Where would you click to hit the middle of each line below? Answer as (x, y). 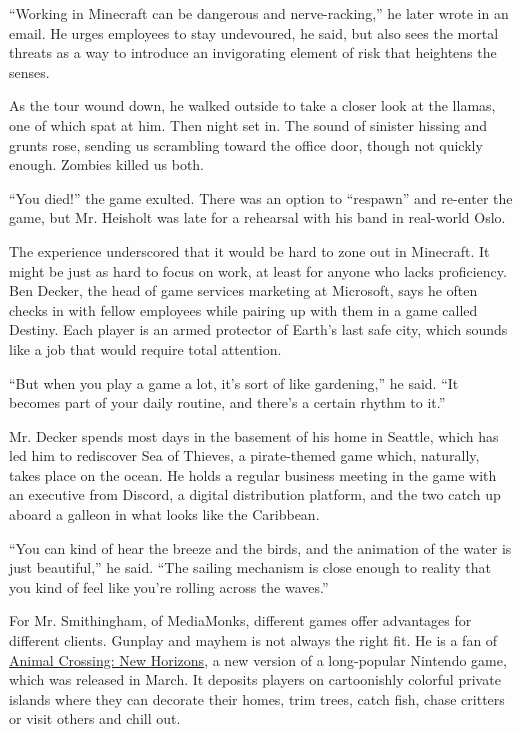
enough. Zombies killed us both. (107, 164)
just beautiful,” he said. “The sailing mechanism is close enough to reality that (250, 567)
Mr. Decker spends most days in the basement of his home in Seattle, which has (254, 435)
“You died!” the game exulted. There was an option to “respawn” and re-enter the (261, 197)
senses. (29, 71)
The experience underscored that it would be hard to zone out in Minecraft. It (249, 250)
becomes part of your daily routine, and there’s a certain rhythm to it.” (227, 402)
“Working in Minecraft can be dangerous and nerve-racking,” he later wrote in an (259, 13)
